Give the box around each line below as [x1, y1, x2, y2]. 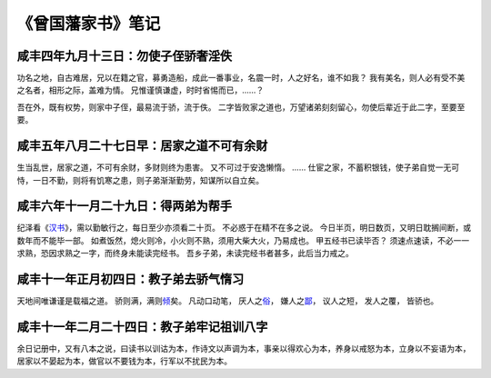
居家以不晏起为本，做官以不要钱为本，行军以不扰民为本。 [16, 355, 232, 367]
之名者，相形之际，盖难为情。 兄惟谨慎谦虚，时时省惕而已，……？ [16, 85, 265, 95]
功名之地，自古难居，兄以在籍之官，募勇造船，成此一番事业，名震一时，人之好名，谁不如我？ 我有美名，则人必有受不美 [16, 73, 466, 84]
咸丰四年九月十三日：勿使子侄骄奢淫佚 [16, 48, 232, 64]
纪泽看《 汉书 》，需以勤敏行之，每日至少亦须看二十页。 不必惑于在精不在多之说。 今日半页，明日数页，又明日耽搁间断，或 [16, 223, 472, 234]
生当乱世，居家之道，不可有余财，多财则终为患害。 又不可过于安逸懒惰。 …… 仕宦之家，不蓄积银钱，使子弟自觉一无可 [16, 162, 460, 173]
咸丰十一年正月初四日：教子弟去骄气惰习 [16, 272, 245, 287]
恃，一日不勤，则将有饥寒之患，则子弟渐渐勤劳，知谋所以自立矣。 [16, 174, 264, 185]
